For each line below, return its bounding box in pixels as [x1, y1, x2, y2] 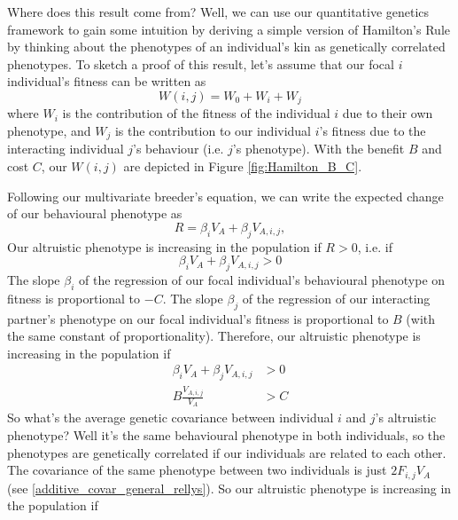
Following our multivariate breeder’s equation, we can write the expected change [7, 186, 444, 205]
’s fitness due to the [319, 122, 426, 140]
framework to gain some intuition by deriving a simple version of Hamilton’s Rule [7, 20, 450, 38]
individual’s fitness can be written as [7, 72, 206, 91]
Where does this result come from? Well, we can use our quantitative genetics [7, 3, 430, 20]
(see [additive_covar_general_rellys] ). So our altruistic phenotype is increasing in [7, 478, 452, 497]
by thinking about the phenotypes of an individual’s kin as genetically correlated [7, 37, 446, 56]
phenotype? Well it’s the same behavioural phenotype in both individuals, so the [7, 426, 446, 445]
